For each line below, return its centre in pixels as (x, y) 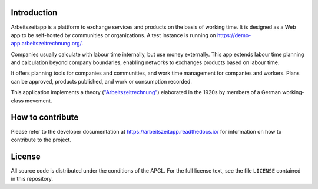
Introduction (34, 13)
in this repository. (32, 179)
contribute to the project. (41, 140)
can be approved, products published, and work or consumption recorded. (102, 81)
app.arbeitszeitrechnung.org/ (46, 44)
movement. (38, 101)
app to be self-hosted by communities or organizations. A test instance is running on (113, 35)
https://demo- (234, 35)
